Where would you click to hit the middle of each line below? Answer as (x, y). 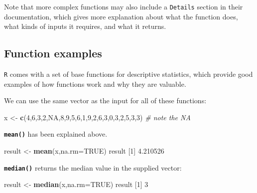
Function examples (53, 53)
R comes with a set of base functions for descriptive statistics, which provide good (128, 74)
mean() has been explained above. (56, 134)
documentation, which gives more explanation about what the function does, (121, 16)
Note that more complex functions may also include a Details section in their (124, 6)
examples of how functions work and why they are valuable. (95, 84)
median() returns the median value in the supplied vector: (93, 167)
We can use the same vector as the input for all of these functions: (105, 100)
